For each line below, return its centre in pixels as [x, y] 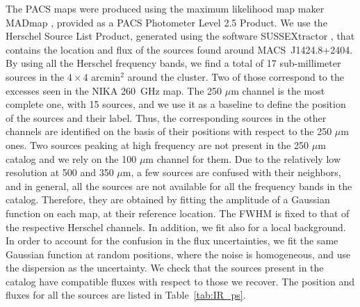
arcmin [106, 76]
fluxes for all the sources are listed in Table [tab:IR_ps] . [126, 295]
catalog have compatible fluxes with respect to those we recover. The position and [180, 281]
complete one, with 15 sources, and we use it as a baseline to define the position [176, 104]
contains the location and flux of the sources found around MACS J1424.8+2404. [179, 49]
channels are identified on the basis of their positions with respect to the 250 [169, 131]
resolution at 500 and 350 [60, 172]
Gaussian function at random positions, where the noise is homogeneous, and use [178, 254]
